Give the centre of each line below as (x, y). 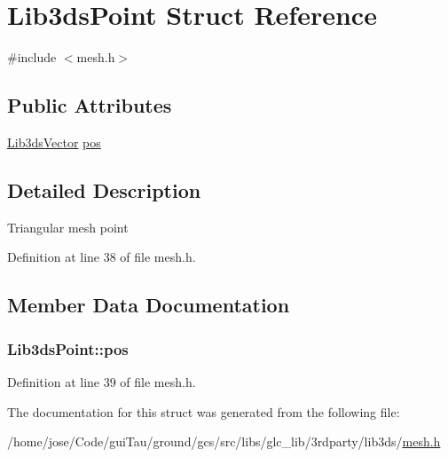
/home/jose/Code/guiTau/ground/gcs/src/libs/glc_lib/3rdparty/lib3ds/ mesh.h (224, 441)
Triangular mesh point (68, 227)
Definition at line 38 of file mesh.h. (102, 257)
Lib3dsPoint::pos (68, 348)
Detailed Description (104, 189)
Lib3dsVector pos (54, 142)
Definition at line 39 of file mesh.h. (102, 381)
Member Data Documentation (149, 305)
